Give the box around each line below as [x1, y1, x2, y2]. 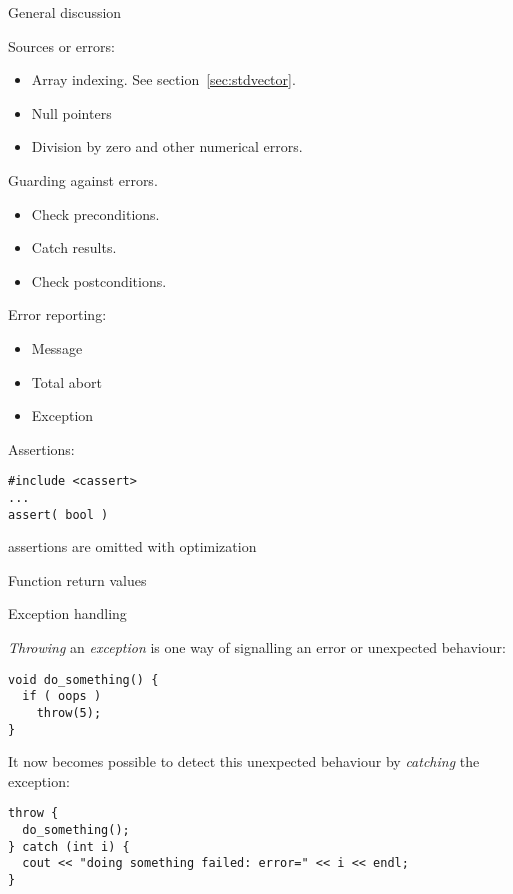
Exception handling [8, 603, 127, 624]
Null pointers [31, 102, 112, 123]
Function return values [8, 569, 147, 590]
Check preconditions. [31, 203, 160, 224]
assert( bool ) [8, 507, 109, 522]
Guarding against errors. [8, 169, 158, 190]
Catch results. [31, 237, 117, 258]
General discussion [8, 2, 122, 22]
